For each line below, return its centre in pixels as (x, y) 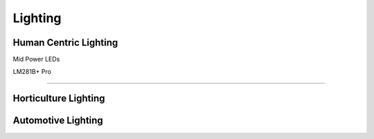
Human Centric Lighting (65, 43)
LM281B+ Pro (32, 72)
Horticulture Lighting (59, 99)
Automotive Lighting (58, 121)
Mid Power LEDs (36, 59)
